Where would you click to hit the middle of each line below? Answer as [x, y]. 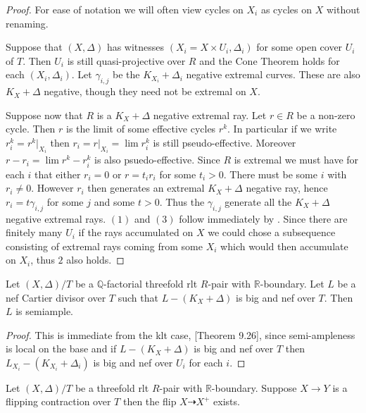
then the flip [150, 401]
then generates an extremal [146, 188]
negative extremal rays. [56, 218]
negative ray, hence [287, 188]
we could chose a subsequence [272, 232]
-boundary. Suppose [254, 387]
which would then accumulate [284, 246]
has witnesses [135, 47]
